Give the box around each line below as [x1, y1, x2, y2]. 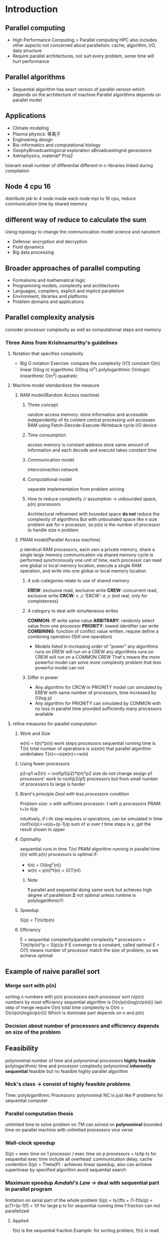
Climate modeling [12, 125, 49, 131]
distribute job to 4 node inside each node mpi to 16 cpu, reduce [5, 195, 136, 202]
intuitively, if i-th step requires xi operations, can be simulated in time [20, 816, 163, 822]
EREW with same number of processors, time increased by [35, 689, 156, 696]
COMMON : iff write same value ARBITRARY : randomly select [27, 618, 154, 624]
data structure [12, 48, 42, 53]
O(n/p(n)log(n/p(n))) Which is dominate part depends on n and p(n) [5, 1010, 144, 1016]
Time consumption [27, 432, 66, 438]
